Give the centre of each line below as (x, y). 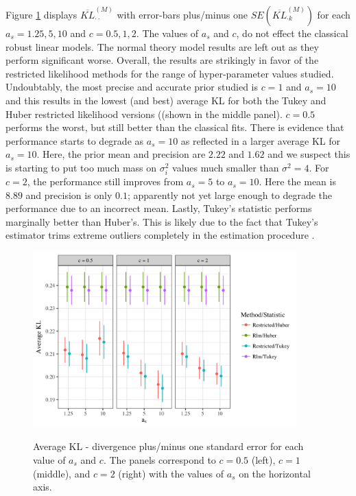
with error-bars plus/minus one (182, 14)
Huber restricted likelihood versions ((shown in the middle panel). (144, 114)
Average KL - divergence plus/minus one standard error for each (168, 446)
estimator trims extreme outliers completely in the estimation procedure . (160, 235)
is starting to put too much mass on (81, 167)
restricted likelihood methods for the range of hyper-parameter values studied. (170, 73)
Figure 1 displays (41, 14)
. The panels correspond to (159, 460)
